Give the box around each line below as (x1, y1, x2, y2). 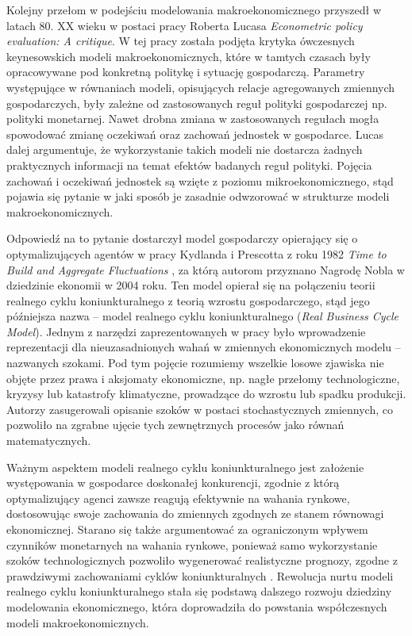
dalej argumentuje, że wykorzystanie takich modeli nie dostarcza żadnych (6, 141, 363, 158)
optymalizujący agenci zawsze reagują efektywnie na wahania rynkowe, (6, 489, 350, 506)
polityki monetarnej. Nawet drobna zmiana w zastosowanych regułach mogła (6, 110, 379, 127)
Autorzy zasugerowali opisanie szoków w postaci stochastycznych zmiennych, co (6, 400, 393, 417)
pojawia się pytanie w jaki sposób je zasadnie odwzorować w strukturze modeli (6, 188, 390, 205)
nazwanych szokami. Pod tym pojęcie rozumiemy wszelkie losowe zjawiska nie (6, 354, 384, 371)
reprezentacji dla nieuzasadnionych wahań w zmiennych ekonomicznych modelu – (6, 339, 401, 355)
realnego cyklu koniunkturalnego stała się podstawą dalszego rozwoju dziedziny (6, 583, 392, 600)
